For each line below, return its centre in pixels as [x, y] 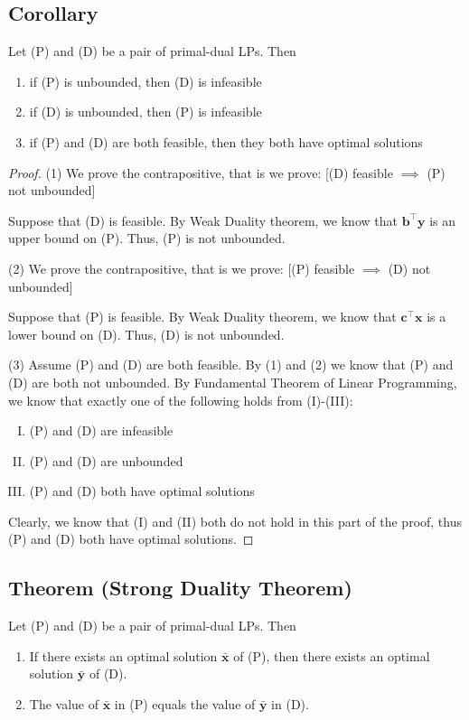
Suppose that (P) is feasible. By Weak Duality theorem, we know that [202, 317]
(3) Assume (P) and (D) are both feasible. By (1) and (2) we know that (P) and [231, 365]
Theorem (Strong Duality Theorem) [180, 588]
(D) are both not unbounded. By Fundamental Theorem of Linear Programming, [233, 382]
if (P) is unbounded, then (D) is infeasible [145, 81]
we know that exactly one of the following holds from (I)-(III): [181, 400]
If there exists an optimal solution [123, 655]
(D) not [409, 268]
